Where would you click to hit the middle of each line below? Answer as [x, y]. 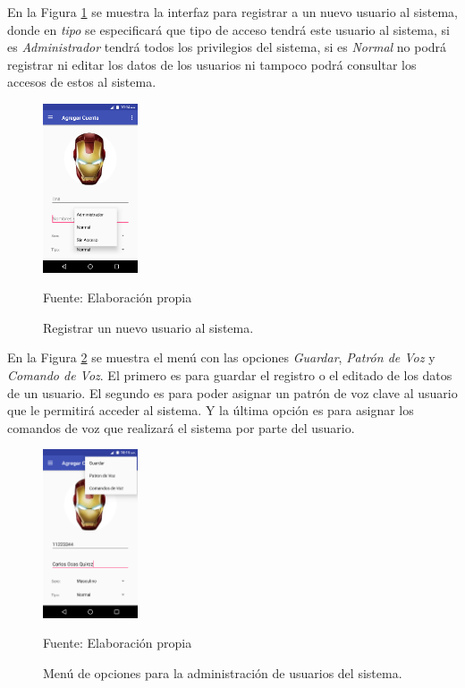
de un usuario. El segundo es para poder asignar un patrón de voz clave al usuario [232, 392]
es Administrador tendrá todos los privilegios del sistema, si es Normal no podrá [227, 47]
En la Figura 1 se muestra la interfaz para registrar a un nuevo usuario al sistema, [232, 12]
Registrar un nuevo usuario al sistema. [148, 327]
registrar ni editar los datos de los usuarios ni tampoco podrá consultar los [212, 64]
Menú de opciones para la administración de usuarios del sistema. [223, 672]
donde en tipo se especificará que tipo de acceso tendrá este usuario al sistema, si [228, 29]
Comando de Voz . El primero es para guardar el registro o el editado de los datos [230, 374]
